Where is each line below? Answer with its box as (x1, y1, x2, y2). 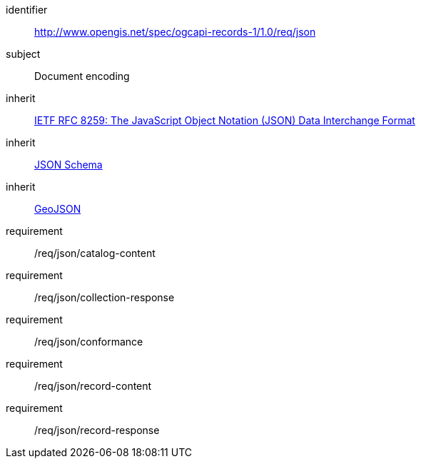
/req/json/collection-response (34, 291, 175, 303)
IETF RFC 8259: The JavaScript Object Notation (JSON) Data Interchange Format (34, 114, 415, 126)
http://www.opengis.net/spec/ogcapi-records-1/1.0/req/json (34, 26, 316, 38)
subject (6, 48, 41, 60)
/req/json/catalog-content (34, 247, 156, 259)
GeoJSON (34, 203, 81, 215)
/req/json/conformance (34, 336, 143, 348)
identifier (6, 4, 48, 16)
